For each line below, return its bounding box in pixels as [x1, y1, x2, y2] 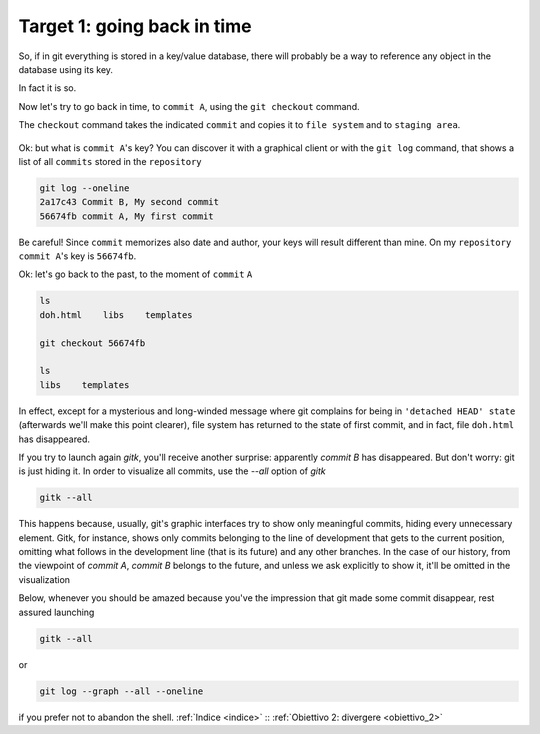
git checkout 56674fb [39, 337, 146, 349]
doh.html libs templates [39, 309, 194, 320]
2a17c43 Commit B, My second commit [39, 196, 220, 208]
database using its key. [18, 63, 114, 75]
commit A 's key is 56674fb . [18, 250, 137, 262]
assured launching [18, 606, 95, 618]
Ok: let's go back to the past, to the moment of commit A [18, 268, 253, 280]
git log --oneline [39, 182, 130, 194]
